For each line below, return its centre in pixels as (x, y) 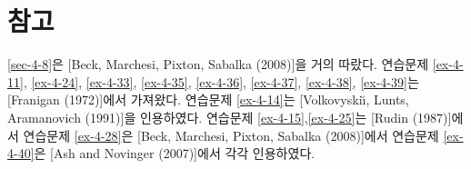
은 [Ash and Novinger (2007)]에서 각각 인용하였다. (175, 153)
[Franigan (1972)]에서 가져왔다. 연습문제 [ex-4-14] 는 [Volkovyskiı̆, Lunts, (208, 99)
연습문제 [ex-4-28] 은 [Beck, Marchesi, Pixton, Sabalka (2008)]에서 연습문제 (231, 135)
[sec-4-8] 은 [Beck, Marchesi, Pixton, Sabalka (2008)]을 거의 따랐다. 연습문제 (218, 64)
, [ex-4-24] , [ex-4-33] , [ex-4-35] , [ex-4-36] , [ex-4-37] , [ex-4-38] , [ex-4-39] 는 (221, 81)
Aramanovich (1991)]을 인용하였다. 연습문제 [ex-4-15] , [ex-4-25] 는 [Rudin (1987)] (230, 117)
